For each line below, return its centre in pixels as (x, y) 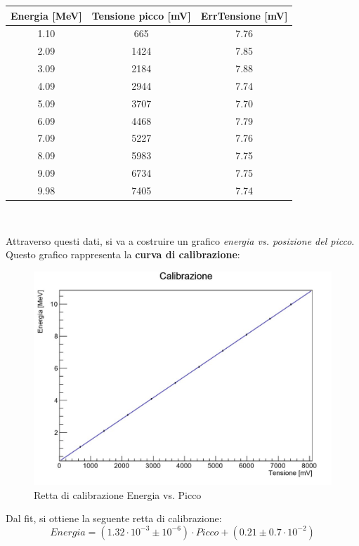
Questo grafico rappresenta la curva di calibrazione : (123, 254)
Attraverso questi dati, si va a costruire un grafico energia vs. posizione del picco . (180, 240)
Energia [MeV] (46, 15)
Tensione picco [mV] (141, 15)
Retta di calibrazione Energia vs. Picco (118, 494)
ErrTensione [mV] (244, 15)
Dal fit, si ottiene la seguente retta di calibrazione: (114, 518)
